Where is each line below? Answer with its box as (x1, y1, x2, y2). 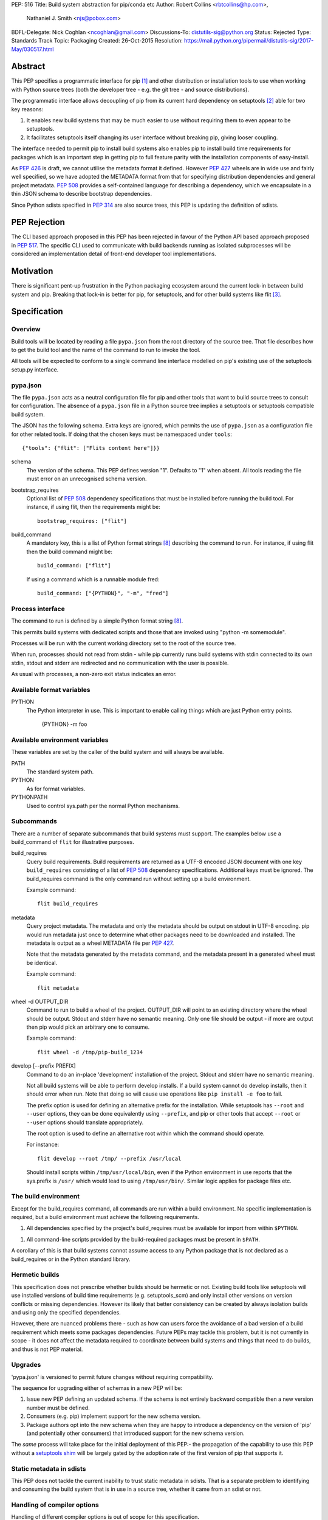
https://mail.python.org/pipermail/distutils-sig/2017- (184, 37, 314, 44)
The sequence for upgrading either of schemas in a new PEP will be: (11, 1384, 183, 1392)
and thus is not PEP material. (11, 1346, 83, 1353)
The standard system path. (26, 768, 94, 775)
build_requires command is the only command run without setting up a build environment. (26, 875, 251, 882)
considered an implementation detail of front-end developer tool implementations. (11, 250, 217, 258)
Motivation (11, 266, 53, 277)
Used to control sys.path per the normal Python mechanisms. (26, 802, 180, 809)
